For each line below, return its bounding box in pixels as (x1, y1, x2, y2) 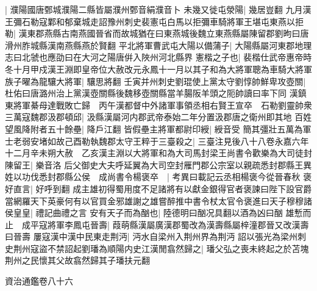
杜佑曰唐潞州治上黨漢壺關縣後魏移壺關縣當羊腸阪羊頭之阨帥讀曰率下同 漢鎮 (5, 87, 307, 99)
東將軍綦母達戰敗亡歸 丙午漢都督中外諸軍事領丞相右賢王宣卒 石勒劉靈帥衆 (5, 98, 312, 111)
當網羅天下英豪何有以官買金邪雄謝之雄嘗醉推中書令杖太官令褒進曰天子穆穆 (5, 194, 304, 207)
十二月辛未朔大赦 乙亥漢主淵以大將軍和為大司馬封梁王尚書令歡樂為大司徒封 (5, 146, 312, 159)
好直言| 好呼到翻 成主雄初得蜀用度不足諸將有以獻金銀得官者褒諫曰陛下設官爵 (5, 182, 312, 195)
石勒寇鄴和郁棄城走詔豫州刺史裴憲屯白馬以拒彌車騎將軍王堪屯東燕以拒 (21, 15, 304, 27)
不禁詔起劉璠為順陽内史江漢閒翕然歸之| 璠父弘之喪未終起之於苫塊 (47, 242, 309, 254)
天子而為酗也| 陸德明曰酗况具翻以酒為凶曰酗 (107, 206, 283, 219)
